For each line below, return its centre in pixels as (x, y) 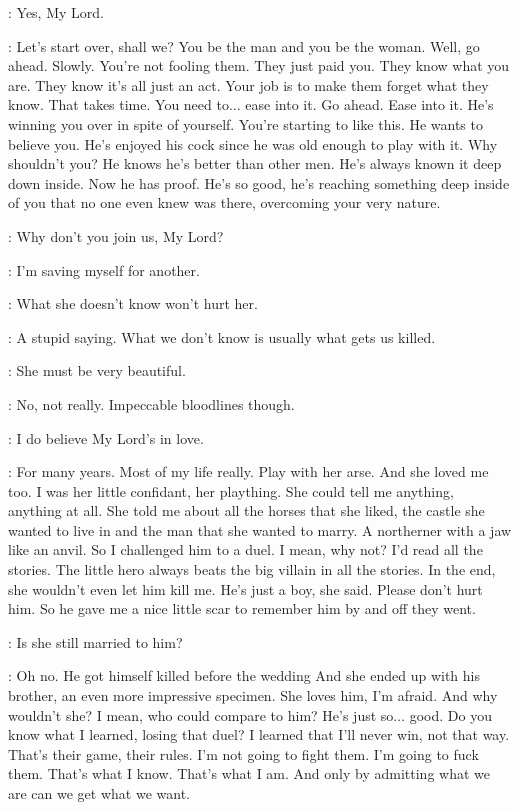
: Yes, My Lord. (56, 12)
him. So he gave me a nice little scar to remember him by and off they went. (242, 608)
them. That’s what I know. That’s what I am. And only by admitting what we (249, 773)
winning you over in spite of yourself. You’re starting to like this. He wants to (245, 123)
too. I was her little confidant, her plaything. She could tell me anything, (231, 490)
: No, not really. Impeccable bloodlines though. (151, 403)
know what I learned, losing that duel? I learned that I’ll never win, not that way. (259, 734)
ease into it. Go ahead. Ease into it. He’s (369, 104)
